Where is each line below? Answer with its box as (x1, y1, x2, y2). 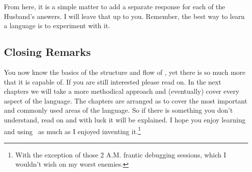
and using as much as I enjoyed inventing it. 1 (4, 124, 141, 136)
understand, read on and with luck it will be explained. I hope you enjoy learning (4, 114, 246, 124)
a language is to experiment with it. (4, 20, 110, 31)
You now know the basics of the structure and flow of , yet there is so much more (4, 67, 246, 77)
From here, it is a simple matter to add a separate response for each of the (4, 1, 225, 11)
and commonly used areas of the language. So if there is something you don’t (4, 105, 233, 115)
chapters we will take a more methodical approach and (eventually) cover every (4, 86, 239, 96)
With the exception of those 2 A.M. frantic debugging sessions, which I (15, 149, 226, 159)
